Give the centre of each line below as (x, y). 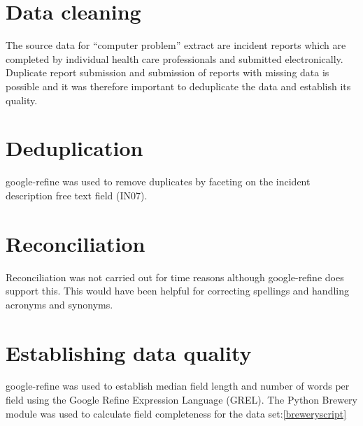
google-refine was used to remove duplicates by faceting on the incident (158, 182)
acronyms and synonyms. (59, 304)
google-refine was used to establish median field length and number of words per (178, 386)
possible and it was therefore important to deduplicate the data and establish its (178, 86)
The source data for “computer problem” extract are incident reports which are (176, 45)
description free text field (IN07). (77, 195)
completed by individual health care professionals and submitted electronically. (175, 58)
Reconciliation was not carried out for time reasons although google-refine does (175, 277)
